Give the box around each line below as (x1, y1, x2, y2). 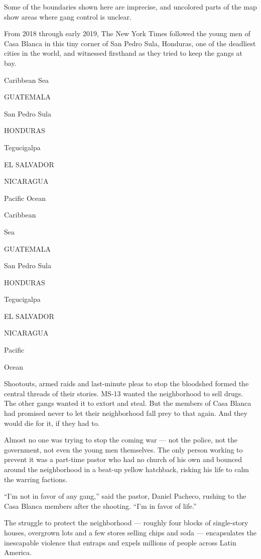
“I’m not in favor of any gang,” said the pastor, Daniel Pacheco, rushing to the (4, 491, 246, 501)
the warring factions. (4, 474, 68, 484)
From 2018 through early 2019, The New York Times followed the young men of (4, 28, 250, 39)
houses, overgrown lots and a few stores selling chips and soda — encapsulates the (4, 527, 256, 537)
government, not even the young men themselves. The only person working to (4, 444, 243, 455)
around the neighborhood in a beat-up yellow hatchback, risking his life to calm (4, 464, 249, 474)
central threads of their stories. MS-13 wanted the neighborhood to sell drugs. (4, 388, 243, 398)
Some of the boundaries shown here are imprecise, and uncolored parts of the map (4, 2, 257, 12)
